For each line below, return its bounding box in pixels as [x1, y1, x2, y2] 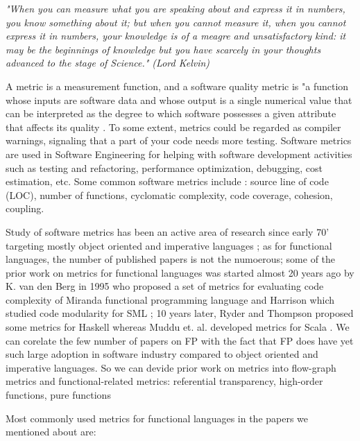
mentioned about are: [6, 424, 96, 439]
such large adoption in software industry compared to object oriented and [6, 347, 318, 361]
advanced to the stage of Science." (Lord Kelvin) [6, 55, 210, 70]
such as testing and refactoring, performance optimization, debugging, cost [6, 160, 323, 175]
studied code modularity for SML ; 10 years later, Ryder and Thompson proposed [6, 306, 354, 320]
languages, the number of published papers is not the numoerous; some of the [6, 252, 336, 266]
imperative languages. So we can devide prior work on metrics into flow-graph [6, 360, 336, 374]
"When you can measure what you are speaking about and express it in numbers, [6, 1, 345, 15]
